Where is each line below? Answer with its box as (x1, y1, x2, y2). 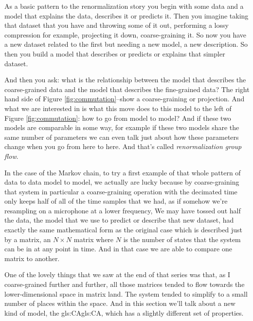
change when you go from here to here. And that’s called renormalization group (4, 141, 242, 151)
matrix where (73, 234, 114, 244)
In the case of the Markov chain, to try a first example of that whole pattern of (4, 167, 241, 177)
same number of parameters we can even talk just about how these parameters (4, 132, 239, 142)
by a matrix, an (4, 234, 51, 244)
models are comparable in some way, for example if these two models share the (4, 122, 239, 132)
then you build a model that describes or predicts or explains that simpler (4, 48, 225, 58)
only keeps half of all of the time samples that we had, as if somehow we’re (4, 196, 228, 206)
